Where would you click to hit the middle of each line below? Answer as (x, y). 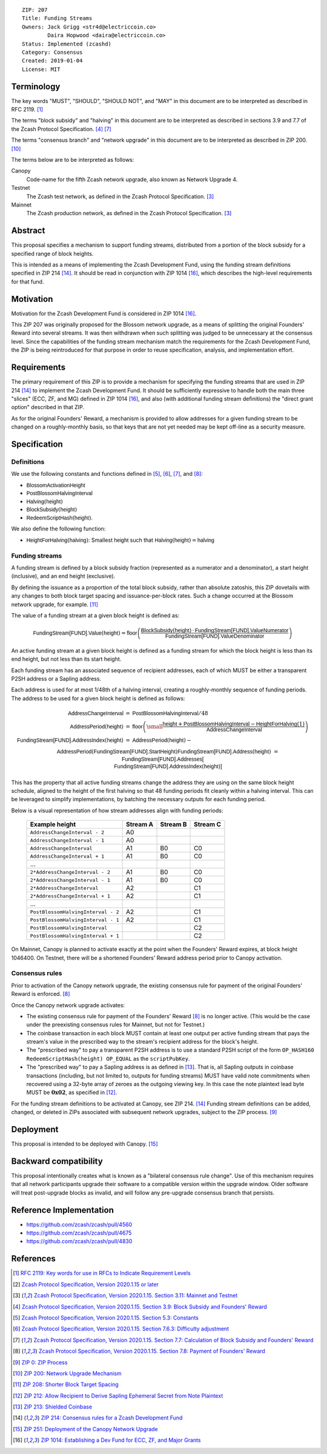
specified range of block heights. (52, 253)
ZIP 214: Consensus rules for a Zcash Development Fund (112, 1418)
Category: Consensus (52, 52)
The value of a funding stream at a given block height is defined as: (95, 615)
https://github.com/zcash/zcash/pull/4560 (79, 1224)
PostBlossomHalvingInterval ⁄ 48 (170, 713)
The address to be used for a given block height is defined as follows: (98, 698)
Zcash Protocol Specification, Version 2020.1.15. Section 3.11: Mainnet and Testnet (136, 1296)
